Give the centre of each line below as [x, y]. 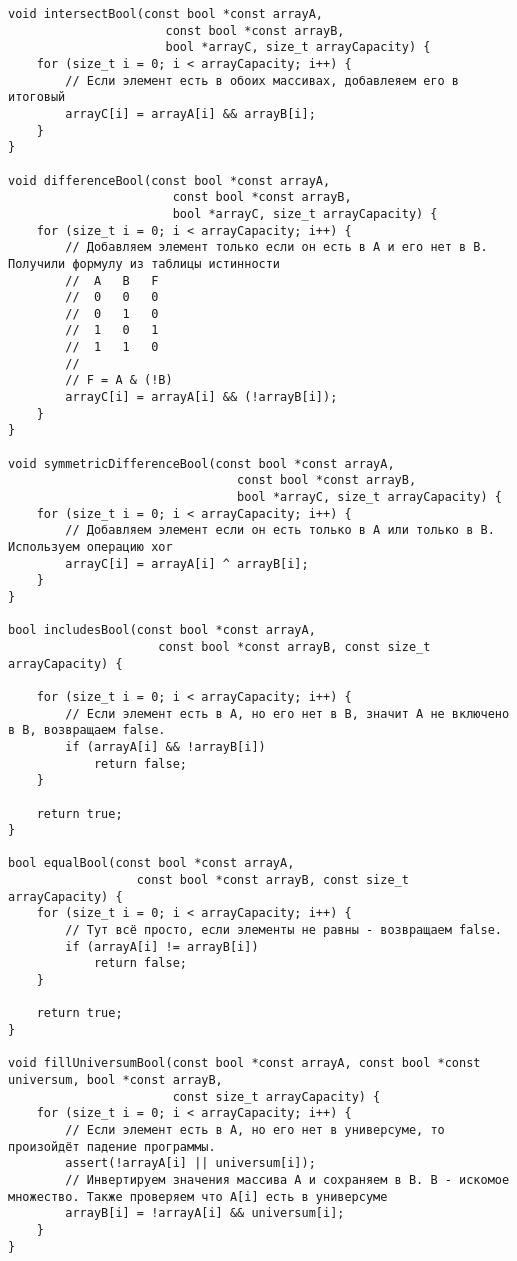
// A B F [112, 280]
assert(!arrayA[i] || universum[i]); [190, 1163]
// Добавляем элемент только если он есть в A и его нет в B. [276, 247]
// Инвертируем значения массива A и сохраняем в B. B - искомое [287, 1179]
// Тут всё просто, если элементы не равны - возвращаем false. [283, 930]
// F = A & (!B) [119, 380]
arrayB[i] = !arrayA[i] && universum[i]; [205, 1213]
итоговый [37, 97]
